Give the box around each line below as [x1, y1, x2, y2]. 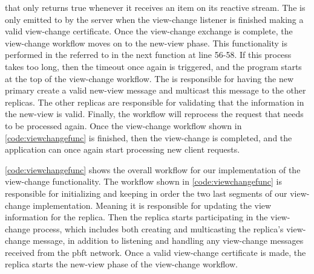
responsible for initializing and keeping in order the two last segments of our [5, 186, 287, 199]
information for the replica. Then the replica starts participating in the [5, 211, 268, 223]
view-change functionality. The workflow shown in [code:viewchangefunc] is [5, 175, 282, 188]
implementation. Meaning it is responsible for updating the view [33, 199, 272, 211]
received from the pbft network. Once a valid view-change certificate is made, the [5, 246, 306, 258]
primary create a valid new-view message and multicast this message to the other [5, 84, 306, 97]
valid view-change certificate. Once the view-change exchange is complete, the [5, 25, 293, 37]
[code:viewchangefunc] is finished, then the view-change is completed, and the [5, 131, 292, 144]
